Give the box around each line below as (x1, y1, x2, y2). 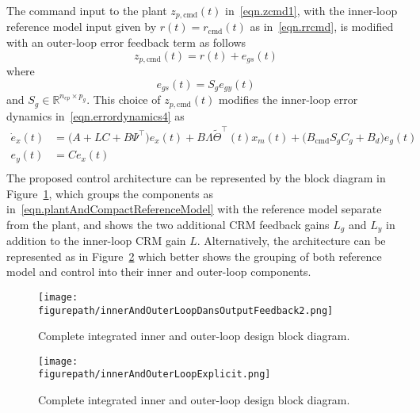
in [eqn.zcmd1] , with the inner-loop (225, 2, 398, 18)
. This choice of (86, 91, 161, 108)
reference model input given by (6, 18, 157, 35)
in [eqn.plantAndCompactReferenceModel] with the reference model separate (6, 201, 382, 217)
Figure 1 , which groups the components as (6, 185, 214, 201)
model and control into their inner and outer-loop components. (6, 263, 311, 280)
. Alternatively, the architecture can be (197, 232, 386, 249)
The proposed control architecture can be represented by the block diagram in (6, 169, 386, 185)
